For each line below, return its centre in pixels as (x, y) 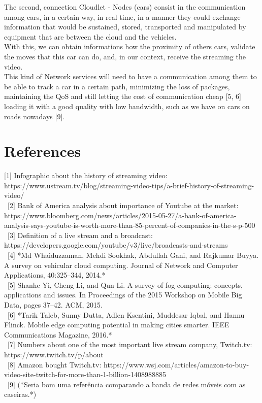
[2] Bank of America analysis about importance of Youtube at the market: (123, 205)
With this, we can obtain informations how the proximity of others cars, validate (130, 46)
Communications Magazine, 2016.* (58, 334)
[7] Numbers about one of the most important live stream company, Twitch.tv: (130, 344)
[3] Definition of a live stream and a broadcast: (80, 235)
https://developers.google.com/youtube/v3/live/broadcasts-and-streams (116, 245)
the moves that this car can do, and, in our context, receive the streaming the (125, 56)
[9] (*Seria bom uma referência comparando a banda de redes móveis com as (126, 384)
